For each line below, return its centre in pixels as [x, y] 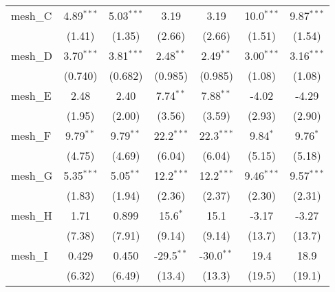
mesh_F [31, 135]
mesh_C [32, 15]
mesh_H [32, 215]
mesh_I [30, 255]
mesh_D [32, 55]
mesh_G [32, 175]
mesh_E [31, 95]
